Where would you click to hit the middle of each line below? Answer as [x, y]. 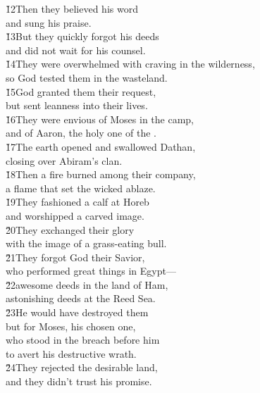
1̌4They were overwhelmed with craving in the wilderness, [130, 64]
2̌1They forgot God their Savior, [75, 257]
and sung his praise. [49, 22]
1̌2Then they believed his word [72, 8]
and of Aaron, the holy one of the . [81, 133]
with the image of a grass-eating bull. [86, 243]
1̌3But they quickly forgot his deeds [82, 36]
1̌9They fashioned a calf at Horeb [78, 202]
